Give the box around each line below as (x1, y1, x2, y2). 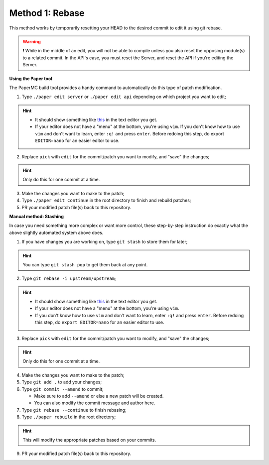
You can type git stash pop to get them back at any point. (22, 261, 148, 267)
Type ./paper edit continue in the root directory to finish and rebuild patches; (21, 197, 191, 204)
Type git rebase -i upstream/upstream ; (21, 275, 117, 281)
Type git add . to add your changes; (21, 379, 102, 385)
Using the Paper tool (9, 75, 52, 82)
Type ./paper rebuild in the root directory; (21, 414, 116, 420)
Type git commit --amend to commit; (21, 386, 104, 392)
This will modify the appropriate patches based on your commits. (22, 437, 156, 443)
